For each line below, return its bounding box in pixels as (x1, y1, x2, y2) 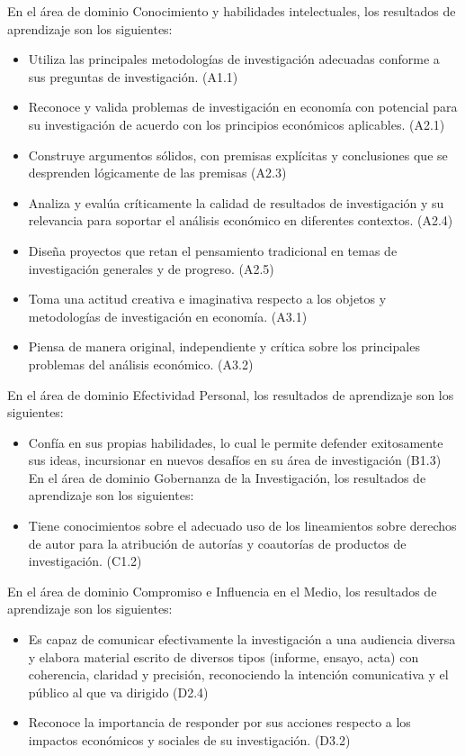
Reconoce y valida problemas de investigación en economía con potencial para (28, 97, 458, 116)
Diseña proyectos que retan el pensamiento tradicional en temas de (28, 241, 398, 260)
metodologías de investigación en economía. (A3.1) (28, 306, 308, 325)
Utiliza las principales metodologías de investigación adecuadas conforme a (28, 50, 440, 68)
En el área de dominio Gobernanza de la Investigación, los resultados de (28, 468, 426, 487)
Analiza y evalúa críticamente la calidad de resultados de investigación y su (28, 193, 444, 212)
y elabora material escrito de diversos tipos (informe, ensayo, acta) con (28, 647, 419, 666)
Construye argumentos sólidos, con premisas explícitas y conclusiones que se (28, 145, 448, 164)
